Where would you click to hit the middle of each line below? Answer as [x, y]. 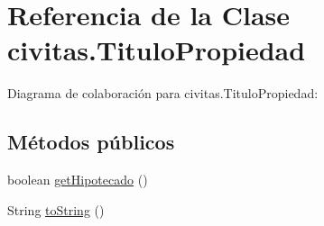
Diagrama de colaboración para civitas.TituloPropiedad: [163, 93]
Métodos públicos [91, 142]
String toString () [56, 209]
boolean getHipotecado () [78, 180]
